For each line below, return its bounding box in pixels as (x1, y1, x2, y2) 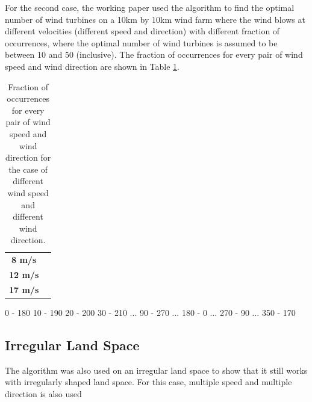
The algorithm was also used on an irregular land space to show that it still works (5, 363, 308, 376)
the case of (8, 162, 48, 175)
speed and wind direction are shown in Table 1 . (5, 60, 179, 72)
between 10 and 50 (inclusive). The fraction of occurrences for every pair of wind (5, 48, 303, 61)
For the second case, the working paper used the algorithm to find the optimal (5, 1, 295, 13)
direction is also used (5, 387, 82, 400)
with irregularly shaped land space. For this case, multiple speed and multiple (5, 376, 292, 388)
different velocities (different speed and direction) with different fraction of (5, 25, 280, 37)
